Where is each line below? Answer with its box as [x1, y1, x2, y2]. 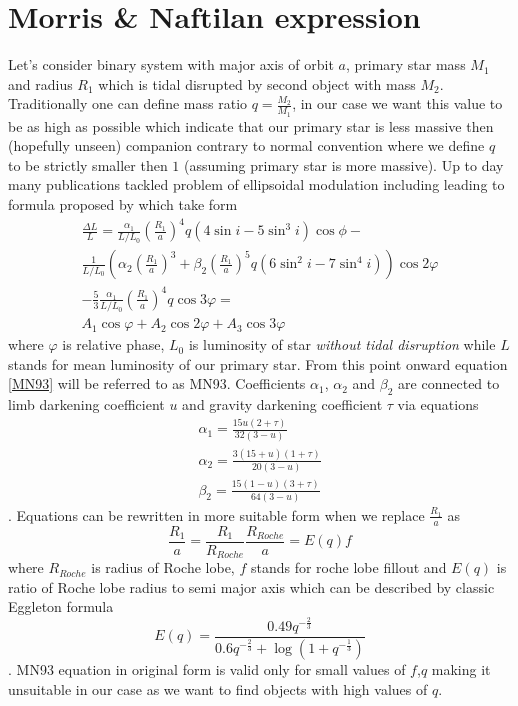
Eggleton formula [8, 596, 114, 617]
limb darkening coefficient [8, 394, 165, 415]
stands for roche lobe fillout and [250, 557, 447, 578]
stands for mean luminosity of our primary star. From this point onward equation [8, 353, 508, 374]
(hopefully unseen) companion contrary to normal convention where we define [8, 135, 485, 156]
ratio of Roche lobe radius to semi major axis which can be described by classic [8, 576, 495, 597]
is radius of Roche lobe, [91, 557, 235, 578]
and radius [8, 73, 73, 94]
